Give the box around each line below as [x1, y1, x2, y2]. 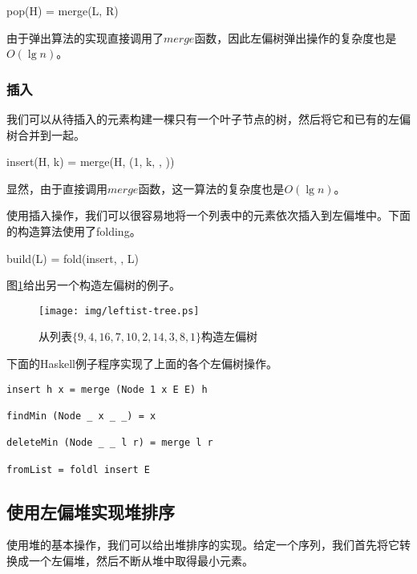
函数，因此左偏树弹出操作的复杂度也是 [194, 29, 397, 46]
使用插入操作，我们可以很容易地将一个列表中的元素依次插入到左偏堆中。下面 [6, 207, 411, 224]
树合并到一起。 [6, 126, 85, 143]
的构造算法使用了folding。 [6, 222, 141, 239]
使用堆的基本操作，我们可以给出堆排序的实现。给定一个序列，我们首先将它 [6, 536, 399, 553]
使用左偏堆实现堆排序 [6, 499, 175, 523]
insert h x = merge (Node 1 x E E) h [6, 383, 208, 395]
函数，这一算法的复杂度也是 [138, 180, 285, 196]
